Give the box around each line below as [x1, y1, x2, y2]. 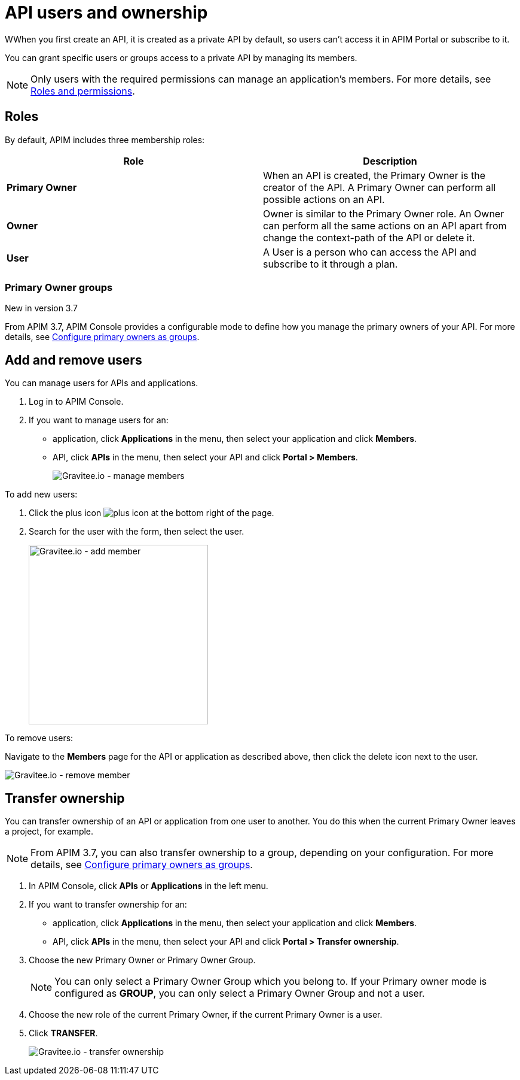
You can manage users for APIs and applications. [5, 378, 198, 389]
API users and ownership [5, 2, 208, 23]
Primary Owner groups [5, 281, 113, 293]
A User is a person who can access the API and [263, 245, 476, 258]
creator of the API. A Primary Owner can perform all [263, 181, 496, 193]
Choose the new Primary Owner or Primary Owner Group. [29, 955, 256, 966]
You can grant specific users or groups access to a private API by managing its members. [5, 52, 357, 63]
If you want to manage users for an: [29, 415, 169, 426]
